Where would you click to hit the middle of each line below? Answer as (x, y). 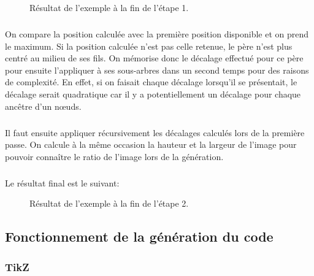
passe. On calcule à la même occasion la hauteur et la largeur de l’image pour (151, 144)
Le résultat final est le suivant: (62, 182)
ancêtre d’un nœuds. (43, 106)
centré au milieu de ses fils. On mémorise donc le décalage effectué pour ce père (154, 58)
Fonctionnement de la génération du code (139, 236)
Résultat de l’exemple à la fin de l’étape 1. (109, 7)
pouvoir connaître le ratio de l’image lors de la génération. (114, 156)
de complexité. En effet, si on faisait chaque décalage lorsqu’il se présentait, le (151, 82)
